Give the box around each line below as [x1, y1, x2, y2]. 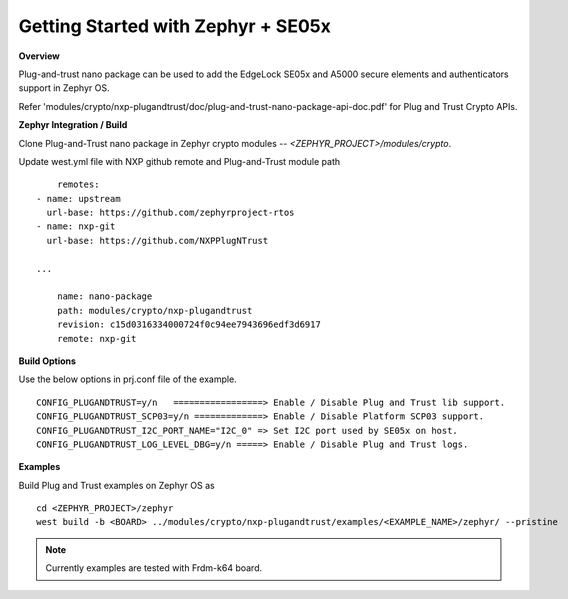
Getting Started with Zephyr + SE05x [18, 15, 332, 37]
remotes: [56, 179, 100, 190]
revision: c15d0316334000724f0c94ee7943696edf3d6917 [56, 319, 322, 330]
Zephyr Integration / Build [18, 119, 128, 131]
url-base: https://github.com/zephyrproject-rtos [46, 207, 295, 219]
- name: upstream [36, 193, 121, 204]
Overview [18, 50, 60, 62]
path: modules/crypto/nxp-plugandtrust [56, 305, 253, 316]
